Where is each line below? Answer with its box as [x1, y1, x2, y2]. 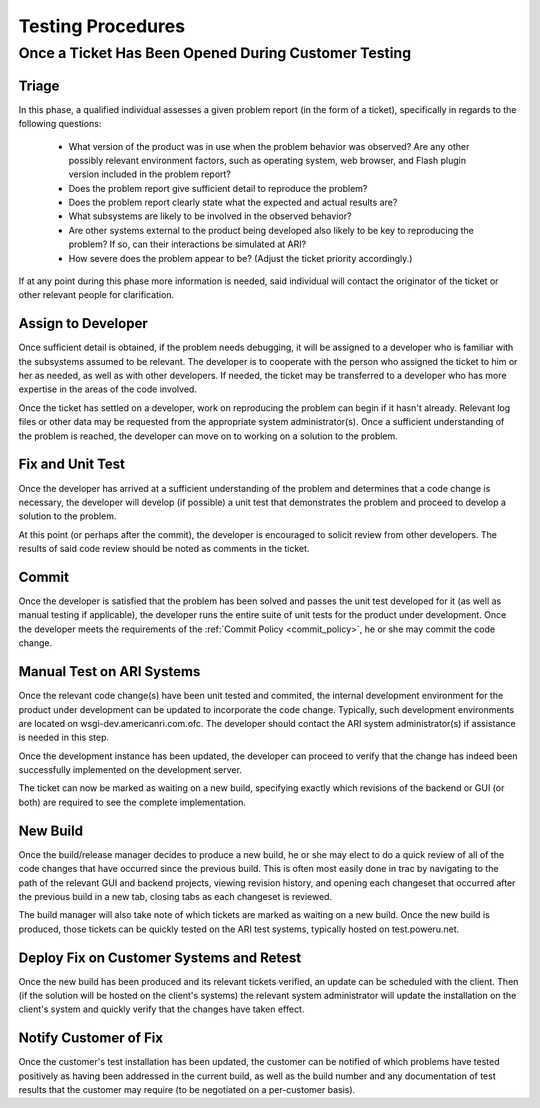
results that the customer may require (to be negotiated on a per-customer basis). [18, 1084, 356, 1096]
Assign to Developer [18, 315, 149, 332]
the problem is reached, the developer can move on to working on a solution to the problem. [18, 430, 399, 442]
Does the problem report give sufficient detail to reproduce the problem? [68, 182, 368, 194]
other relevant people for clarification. [18, 289, 175, 301]
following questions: [18, 118, 102, 130]
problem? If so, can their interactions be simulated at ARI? [68, 238, 307, 250]
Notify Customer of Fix [18, 1030, 164, 1047]
